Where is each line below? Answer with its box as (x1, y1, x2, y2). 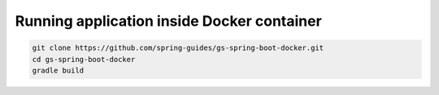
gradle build (32, 65, 85, 75)
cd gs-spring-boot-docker (32, 55, 136, 64)
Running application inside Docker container (15, 12, 323, 30)
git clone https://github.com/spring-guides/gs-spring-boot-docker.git (32, 43, 324, 52)
